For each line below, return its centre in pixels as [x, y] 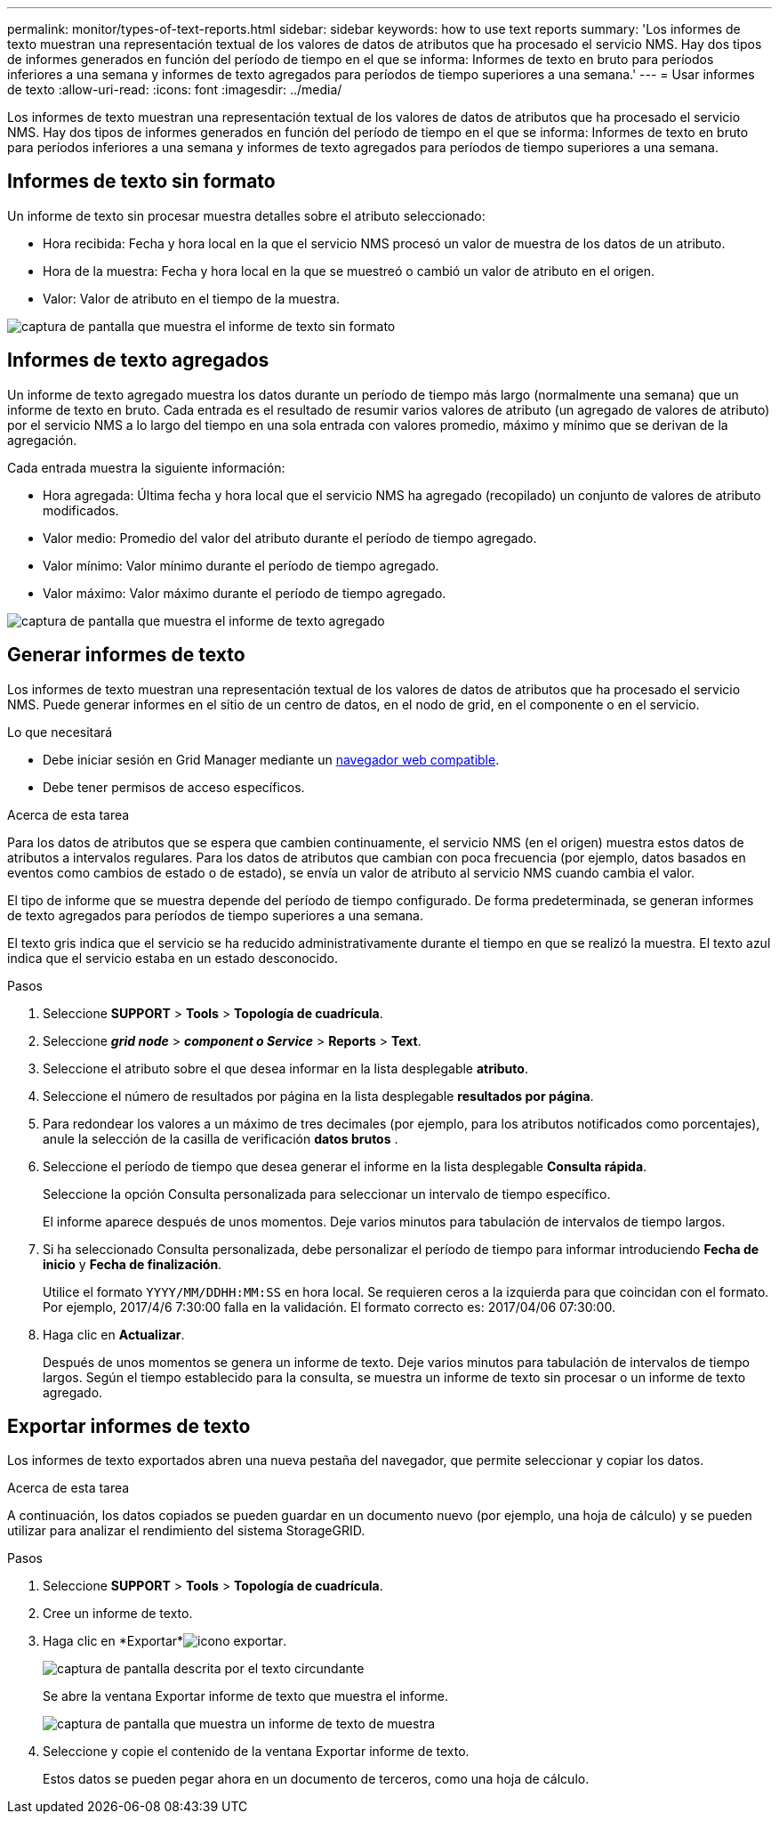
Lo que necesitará [60, 732]
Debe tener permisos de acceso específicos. [174, 787]
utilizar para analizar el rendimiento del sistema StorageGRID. [186, 1531]
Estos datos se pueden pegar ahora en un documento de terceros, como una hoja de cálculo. [316, 1779]
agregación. [42, 440]
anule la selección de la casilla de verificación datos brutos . [221, 1138]
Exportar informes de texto [129, 1426]
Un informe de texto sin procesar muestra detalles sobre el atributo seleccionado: [246, 215]
